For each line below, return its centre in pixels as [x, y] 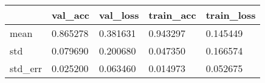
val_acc [71, 15]
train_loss [231, 15]
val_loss [119, 15]
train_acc [172, 15]
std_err [26, 68]
